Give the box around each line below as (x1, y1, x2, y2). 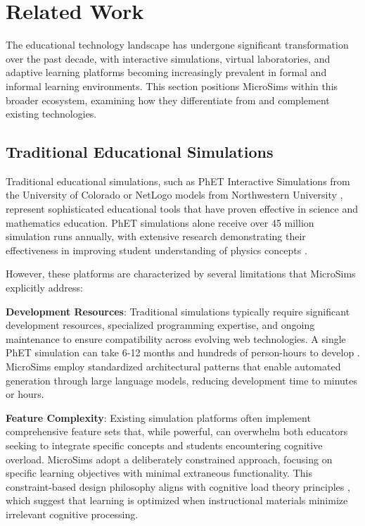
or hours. (6, 387, 44, 401)
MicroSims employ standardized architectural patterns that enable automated (6, 359, 341, 374)
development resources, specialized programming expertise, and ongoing (6, 318, 315, 332)
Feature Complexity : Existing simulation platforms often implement (6, 410, 311, 425)
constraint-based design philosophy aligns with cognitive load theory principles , (6, 479, 350, 494)
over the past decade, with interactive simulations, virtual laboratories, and (6, 51, 331, 65)
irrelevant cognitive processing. (6, 506, 139, 521)
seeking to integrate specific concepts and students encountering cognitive (6, 437, 323, 452)
